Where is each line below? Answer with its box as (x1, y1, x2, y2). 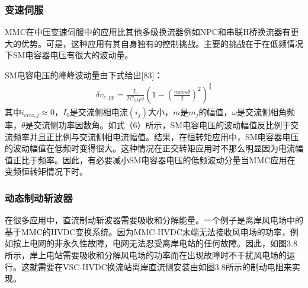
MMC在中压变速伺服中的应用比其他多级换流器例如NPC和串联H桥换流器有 (5, 26, 291, 38)
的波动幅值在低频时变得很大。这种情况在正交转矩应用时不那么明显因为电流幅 (5, 142, 303, 154)
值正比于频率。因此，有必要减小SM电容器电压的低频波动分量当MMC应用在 (5, 153, 296, 166)
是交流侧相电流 (69, 105, 128, 118)
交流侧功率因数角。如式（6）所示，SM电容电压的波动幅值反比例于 (33, 118, 291, 131)
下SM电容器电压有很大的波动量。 (5, 49, 133, 61)
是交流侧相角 (237, 105, 287, 118)
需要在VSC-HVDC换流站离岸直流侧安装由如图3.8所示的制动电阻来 (37, 260, 292, 273)
